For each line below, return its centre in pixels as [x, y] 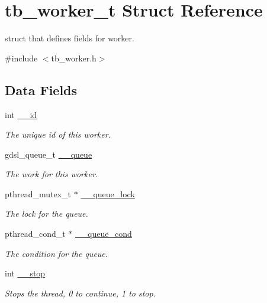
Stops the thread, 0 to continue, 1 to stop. [80, 293]
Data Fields [41, 89]
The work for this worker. [52, 174]
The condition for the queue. [57, 253]
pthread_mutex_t [38, 193]
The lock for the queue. [46, 214]
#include [21, 58]
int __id [21, 114]
